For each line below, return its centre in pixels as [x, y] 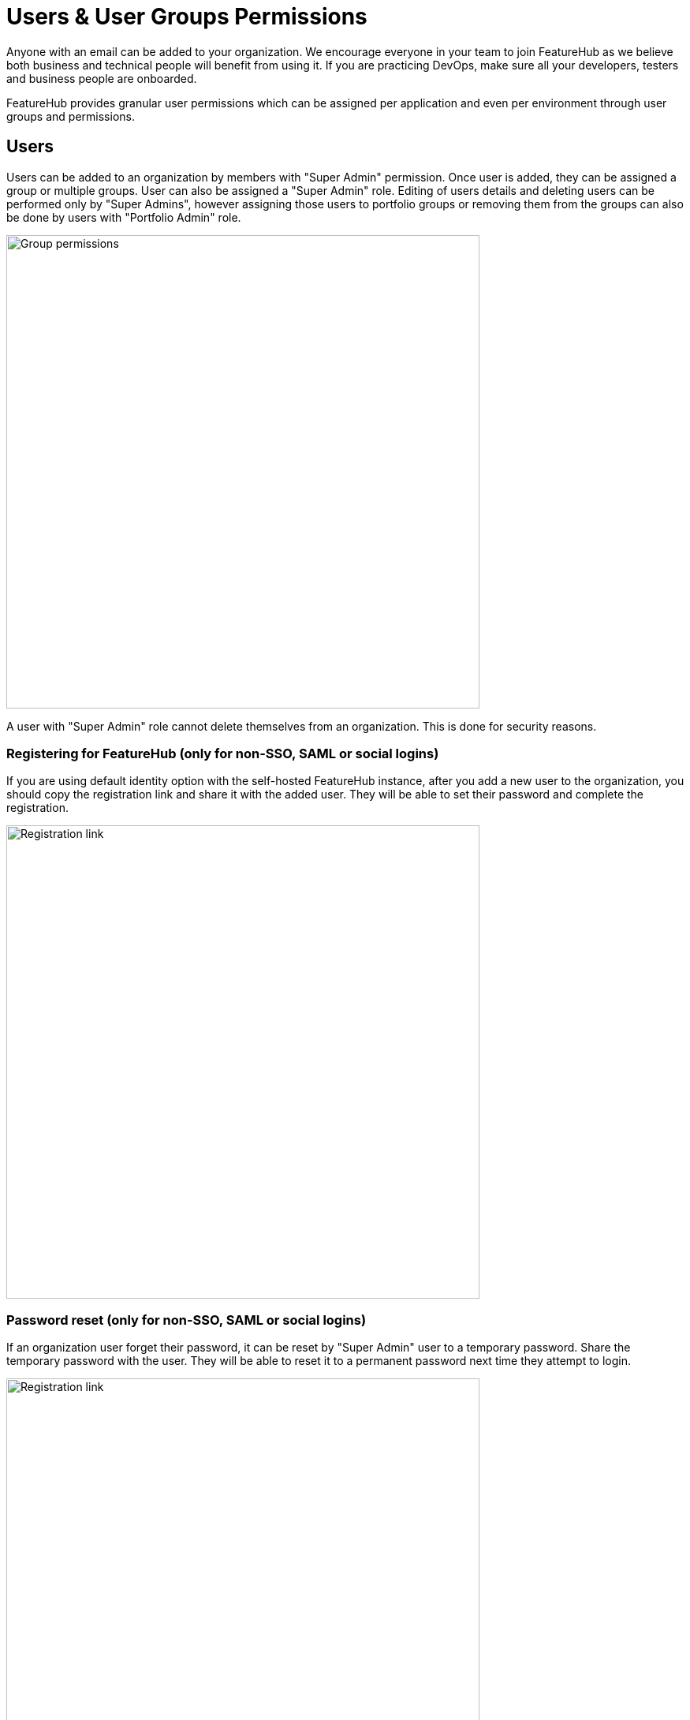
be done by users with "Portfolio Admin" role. [124, 217]
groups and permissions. [71, 116]
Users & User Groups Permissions [187, 17]
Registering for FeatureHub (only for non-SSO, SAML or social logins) [223, 753]
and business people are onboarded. [102, 78]
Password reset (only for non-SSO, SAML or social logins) [186, 1320]
